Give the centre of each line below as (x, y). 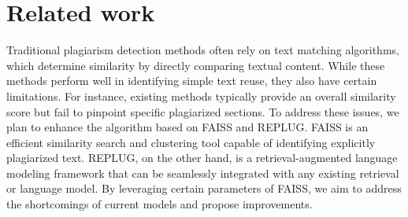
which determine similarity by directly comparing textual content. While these (196, 65)
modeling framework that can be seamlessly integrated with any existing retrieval (203, 173)
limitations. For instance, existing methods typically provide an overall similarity (201, 96)
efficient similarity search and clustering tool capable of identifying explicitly (191, 142)
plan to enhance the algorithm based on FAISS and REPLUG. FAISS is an (187, 127)
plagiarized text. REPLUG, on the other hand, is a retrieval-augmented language (202, 158)
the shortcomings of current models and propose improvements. (159, 204)
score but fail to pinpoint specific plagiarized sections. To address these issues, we (203, 111)
